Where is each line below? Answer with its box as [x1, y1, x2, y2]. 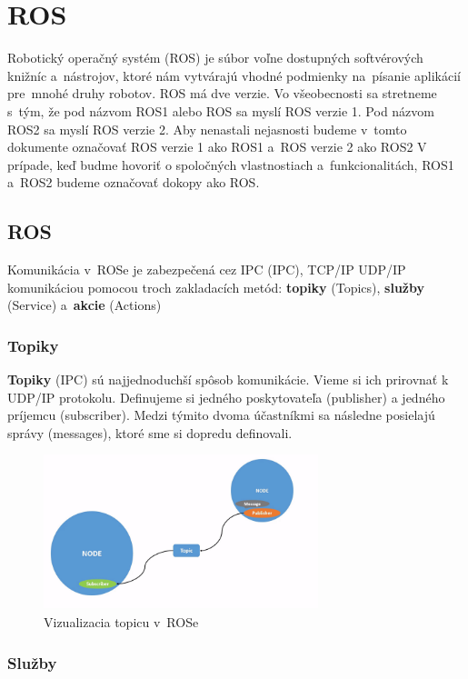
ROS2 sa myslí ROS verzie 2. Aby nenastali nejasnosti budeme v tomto [7, 119, 407, 138]
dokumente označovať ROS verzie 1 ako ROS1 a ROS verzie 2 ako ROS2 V [7, 137, 427, 156]
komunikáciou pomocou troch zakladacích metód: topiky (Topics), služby [7, 277, 424, 296]
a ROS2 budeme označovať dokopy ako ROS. [7, 173, 260, 192]
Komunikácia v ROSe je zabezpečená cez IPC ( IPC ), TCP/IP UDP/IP [7, 260, 406, 279]
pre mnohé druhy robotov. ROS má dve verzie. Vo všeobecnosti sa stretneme [7, 84, 437, 103]
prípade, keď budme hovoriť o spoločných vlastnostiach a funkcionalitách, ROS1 [7, 155, 454, 174]
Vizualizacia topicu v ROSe [44, 612, 199, 631]
